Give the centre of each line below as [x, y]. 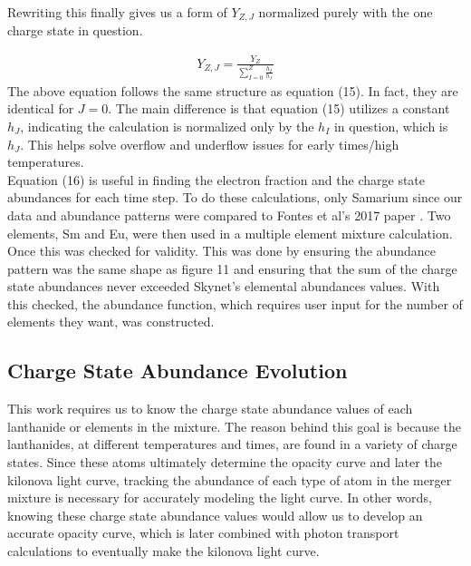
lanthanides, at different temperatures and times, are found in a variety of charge [232, 444]
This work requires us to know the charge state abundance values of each [210, 409]
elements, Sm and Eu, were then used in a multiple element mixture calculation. [230, 233]
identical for [41, 108]
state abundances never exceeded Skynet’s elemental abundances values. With [224, 286]
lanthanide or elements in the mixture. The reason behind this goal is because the [234, 426]
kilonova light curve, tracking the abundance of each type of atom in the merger [230, 479]
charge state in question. [75, 30]
